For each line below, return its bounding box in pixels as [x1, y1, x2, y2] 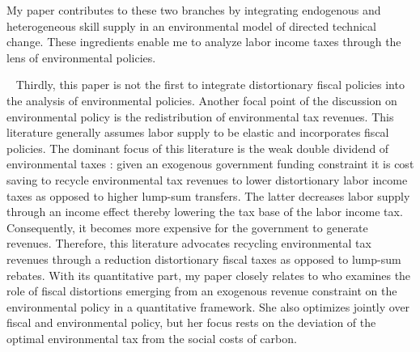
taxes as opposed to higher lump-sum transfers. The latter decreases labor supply [6, 187, 410, 204]
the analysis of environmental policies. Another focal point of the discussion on [6, 91, 397, 108]
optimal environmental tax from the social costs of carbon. [6, 329, 297, 346]
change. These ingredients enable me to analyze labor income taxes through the [6, 33, 401, 50]
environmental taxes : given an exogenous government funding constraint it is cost [6, 155, 414, 172]
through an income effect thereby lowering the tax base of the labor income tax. [6, 203, 403, 220]
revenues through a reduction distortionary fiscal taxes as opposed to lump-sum [6, 250, 401, 267]
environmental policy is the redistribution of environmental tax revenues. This [6, 108, 394, 125]
